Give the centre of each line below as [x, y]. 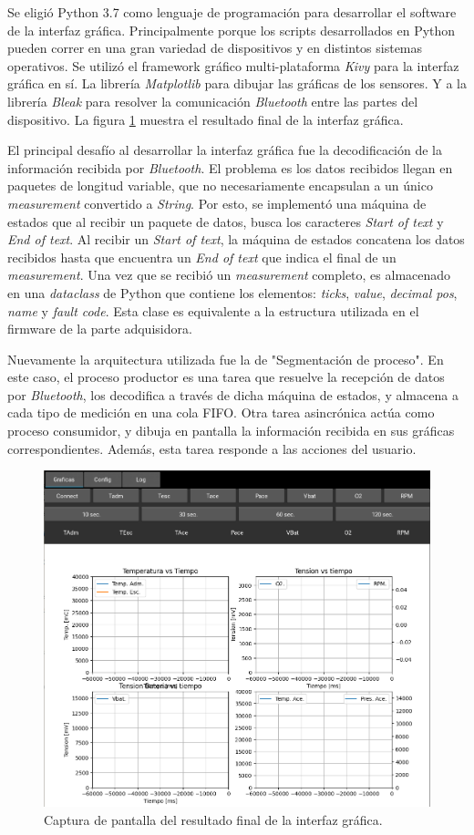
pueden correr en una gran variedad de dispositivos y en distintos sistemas [215, 48]
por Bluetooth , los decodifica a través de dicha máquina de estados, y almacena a [233, 394]
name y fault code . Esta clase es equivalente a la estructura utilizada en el [213, 310]
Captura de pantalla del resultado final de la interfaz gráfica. [213, 819]
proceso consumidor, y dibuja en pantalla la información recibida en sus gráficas [231, 431]
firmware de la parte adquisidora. [100, 329]
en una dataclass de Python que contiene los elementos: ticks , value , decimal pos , [232, 292]
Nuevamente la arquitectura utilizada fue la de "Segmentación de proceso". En [226, 359]
